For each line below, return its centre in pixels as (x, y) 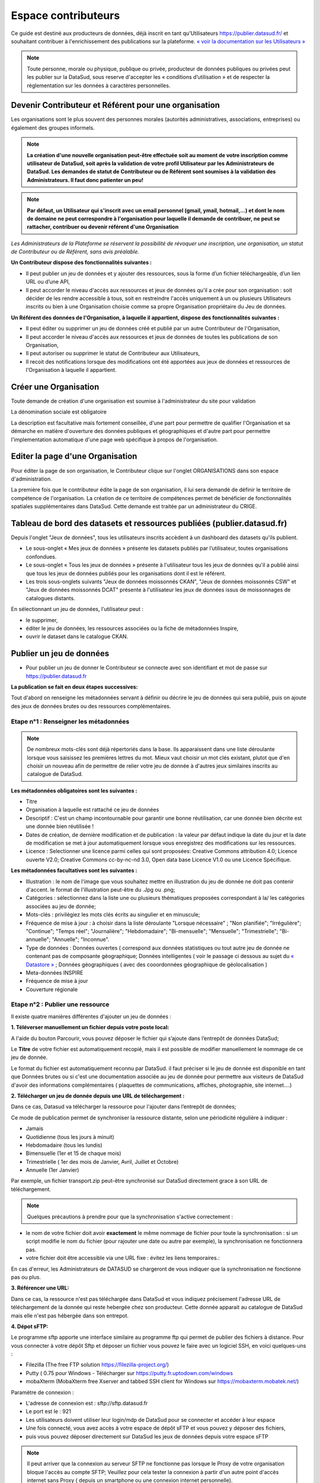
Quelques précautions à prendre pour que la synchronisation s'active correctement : (130, 1217)
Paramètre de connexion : (42, 1392)
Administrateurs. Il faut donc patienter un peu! (85, 180)
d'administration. (32, 479)
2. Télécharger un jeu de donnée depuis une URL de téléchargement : (98, 1096)
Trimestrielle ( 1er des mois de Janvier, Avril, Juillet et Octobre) (102, 1161)
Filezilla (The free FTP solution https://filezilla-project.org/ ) (97, 1365)
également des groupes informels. (53, 128)
